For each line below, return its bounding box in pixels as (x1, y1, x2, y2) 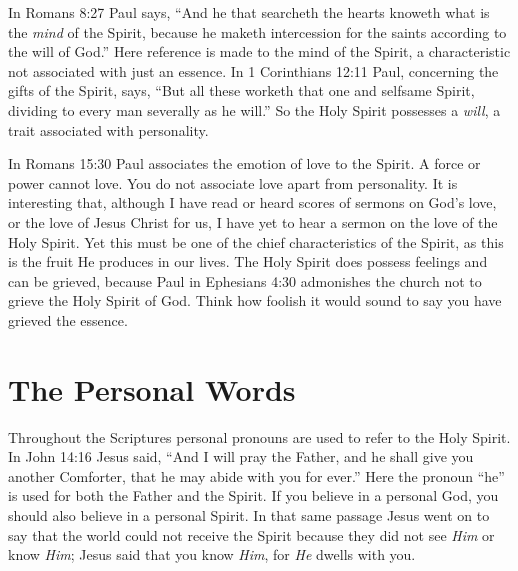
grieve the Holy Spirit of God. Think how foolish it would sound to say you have (8, 290, 502, 311)
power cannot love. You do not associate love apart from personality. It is (8, 172, 458, 193)
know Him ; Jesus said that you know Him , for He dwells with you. (8, 544, 416, 565)
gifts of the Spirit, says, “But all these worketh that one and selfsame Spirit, (8, 80, 475, 101)
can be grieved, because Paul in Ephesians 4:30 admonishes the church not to (8, 270, 482, 291)
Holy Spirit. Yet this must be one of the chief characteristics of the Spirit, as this (8, 231, 504, 252)
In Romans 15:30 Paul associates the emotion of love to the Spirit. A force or (8, 153, 481, 174)
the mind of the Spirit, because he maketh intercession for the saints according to (8, 21, 507, 42)
